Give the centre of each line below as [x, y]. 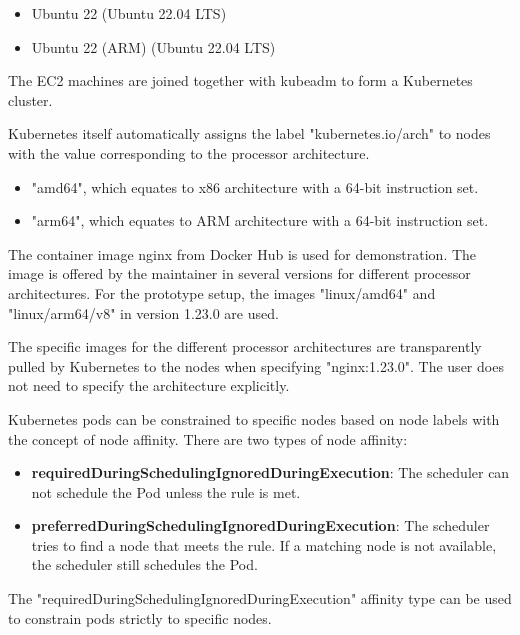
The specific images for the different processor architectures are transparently [245, 346]
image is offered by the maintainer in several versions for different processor [239, 273]
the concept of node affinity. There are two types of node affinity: [208, 438]
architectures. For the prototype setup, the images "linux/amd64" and [222, 292]
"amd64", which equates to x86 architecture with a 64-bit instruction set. [255, 186]
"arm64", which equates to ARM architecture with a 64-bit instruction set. [260, 220]
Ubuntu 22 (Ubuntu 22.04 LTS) [129, 13]
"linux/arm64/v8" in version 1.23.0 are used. [143, 312]
